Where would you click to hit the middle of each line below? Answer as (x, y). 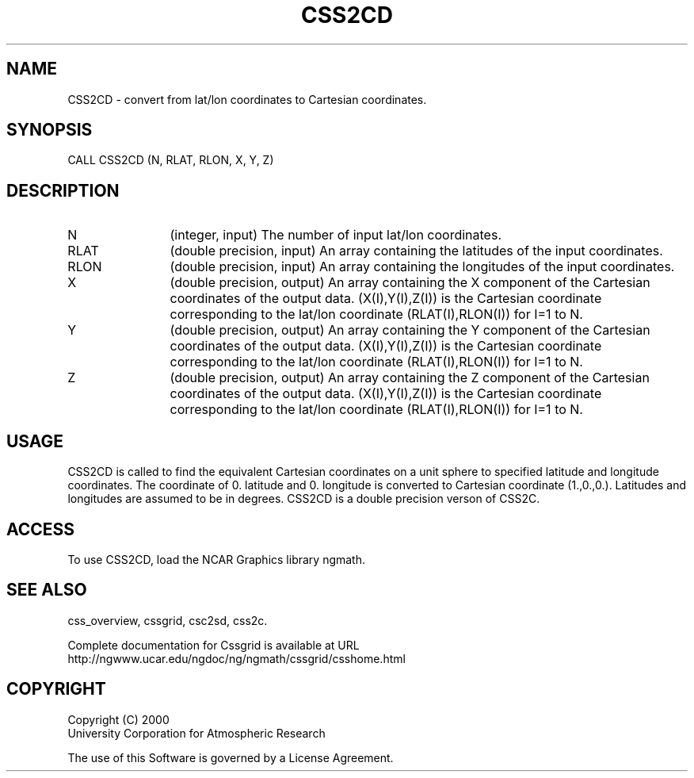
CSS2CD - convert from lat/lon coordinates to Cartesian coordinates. (247, 99)
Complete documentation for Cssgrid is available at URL (214, 645)
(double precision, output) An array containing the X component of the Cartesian (410, 283)
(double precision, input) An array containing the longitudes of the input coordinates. (422, 267)
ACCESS (41, 529)
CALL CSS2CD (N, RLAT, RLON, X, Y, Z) (171, 160)
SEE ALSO (47, 590)
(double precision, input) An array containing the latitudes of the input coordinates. (416, 251)
